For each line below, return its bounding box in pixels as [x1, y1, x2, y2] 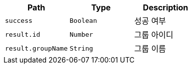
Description [142, 2, 188, 12]
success [5, 16, 32, 24]
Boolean [69, 16, 97, 24]
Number [69, 30, 93, 38]
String [69, 44, 93, 52]
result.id [5, 30, 40, 38]
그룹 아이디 [134, 30, 173, 40]
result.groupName [5, 44, 68, 52]
